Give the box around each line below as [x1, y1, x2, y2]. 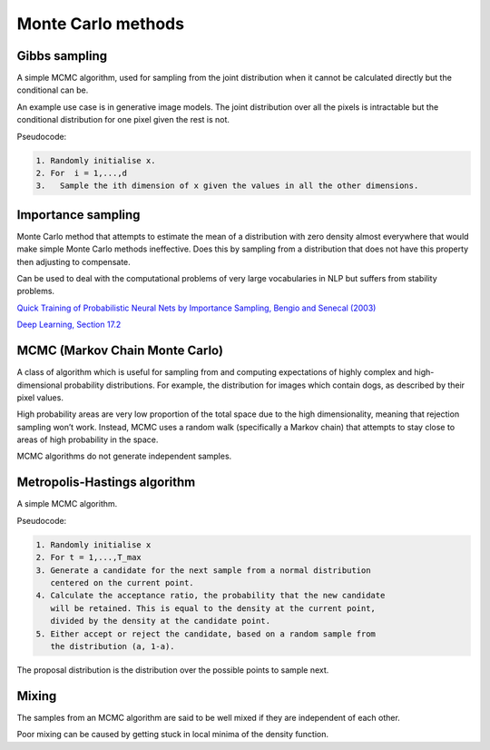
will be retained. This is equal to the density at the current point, [50, 603, 377, 613]
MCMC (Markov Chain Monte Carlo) [16, 343, 224, 359]
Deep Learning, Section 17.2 [16, 319, 122, 331]
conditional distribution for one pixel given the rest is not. [16, 114, 230, 125]
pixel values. [16, 391, 64, 403]
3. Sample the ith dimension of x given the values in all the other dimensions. [35, 181, 419, 191]
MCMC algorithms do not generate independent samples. [16, 450, 232, 462]
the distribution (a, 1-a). [50, 641, 176, 651]
